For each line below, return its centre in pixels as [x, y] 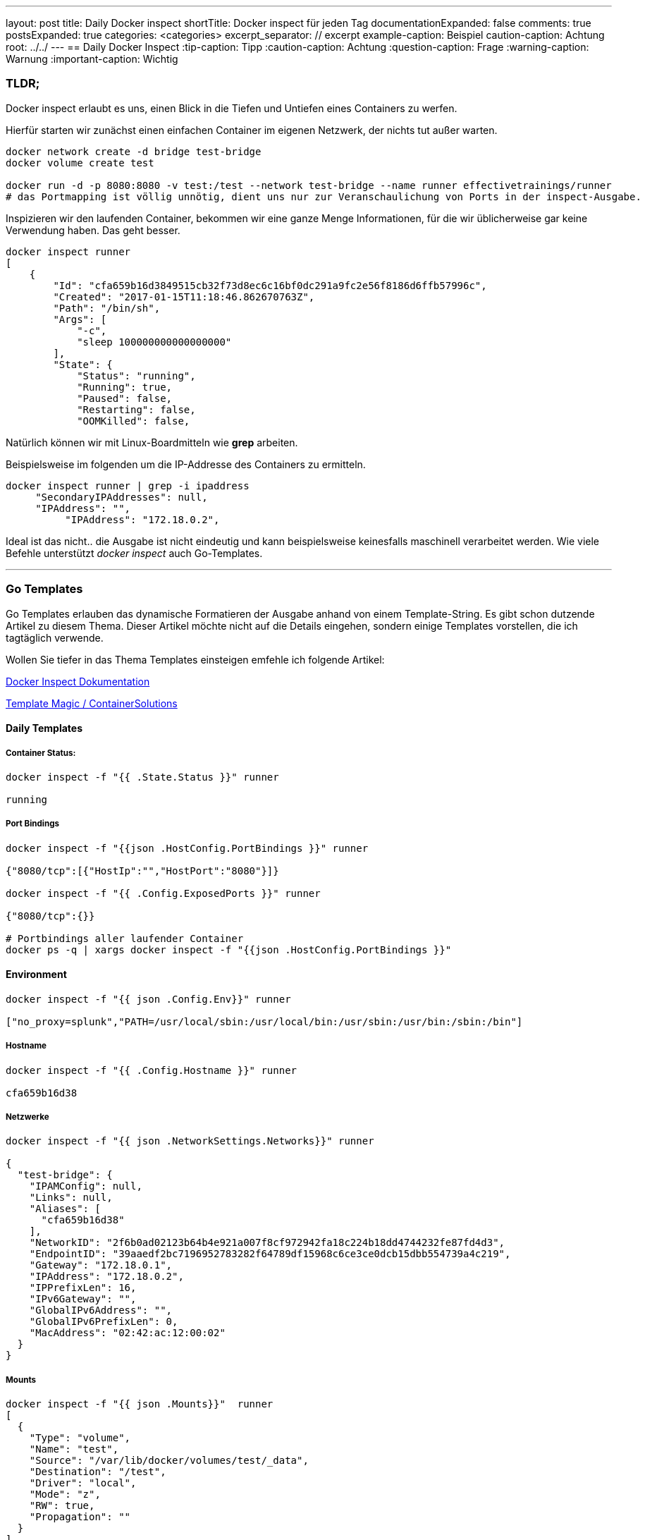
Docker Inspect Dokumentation [78, 681]
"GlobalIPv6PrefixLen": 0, [104, 1322]
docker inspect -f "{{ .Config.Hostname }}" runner [152, 1070]
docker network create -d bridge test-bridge [134, 151]
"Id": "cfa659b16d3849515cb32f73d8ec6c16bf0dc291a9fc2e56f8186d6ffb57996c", [270, 285]
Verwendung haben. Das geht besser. [93, 230]
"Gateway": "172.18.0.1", [101, 1265]
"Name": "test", [74, 1449]
